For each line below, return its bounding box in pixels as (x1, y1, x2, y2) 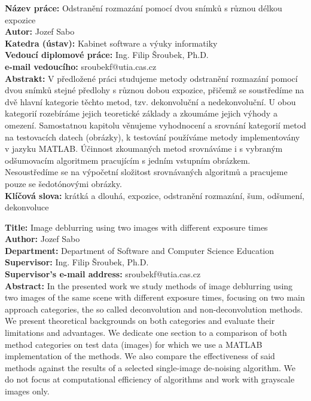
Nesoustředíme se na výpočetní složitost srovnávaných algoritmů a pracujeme (5, 166, 288, 178)
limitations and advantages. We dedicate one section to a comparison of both (5, 326, 287, 339)
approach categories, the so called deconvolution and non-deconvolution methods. (5, 302, 303, 315)
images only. (5, 385, 50, 397)
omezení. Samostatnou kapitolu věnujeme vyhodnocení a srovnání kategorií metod (5, 118, 306, 131)
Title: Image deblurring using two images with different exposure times (5, 221, 268, 233)
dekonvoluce (5, 201, 49, 213)
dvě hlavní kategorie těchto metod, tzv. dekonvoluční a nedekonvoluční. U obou (5, 95, 296, 108)
